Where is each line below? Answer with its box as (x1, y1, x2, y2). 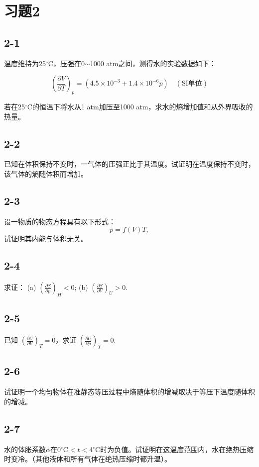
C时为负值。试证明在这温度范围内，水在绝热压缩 (95, 444, 254, 454)
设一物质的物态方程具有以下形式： (4, 216, 116, 226)
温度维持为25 (4, 58, 46, 68)
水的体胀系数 (4, 444, 46, 454)
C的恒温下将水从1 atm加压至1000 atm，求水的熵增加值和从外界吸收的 (27, 101, 253, 111)
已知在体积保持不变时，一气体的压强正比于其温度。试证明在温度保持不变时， (4, 159, 255, 169)
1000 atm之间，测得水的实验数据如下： (90, 58, 216, 68)
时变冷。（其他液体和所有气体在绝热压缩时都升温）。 (4, 454, 171, 464)
